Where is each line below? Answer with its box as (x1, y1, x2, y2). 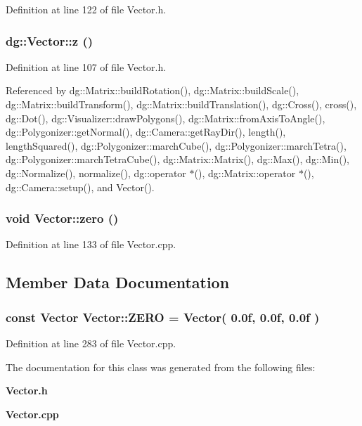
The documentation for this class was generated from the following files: (6, 359, 316, 374)
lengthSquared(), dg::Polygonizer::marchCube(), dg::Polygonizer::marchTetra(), (6, 138, 347, 153)
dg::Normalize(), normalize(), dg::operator (6, 165, 186, 180)
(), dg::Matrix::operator (194, 165, 296, 180)
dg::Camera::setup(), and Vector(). (6, 179, 155, 194)
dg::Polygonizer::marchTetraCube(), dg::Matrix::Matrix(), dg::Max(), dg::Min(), (6, 152, 349, 167)
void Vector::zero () (6, 209, 119, 227)
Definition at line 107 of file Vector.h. (6, 59, 167, 74)
